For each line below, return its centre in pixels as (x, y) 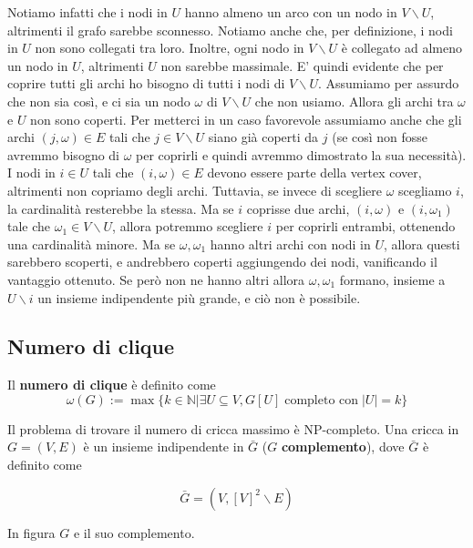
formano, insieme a (392, 279)
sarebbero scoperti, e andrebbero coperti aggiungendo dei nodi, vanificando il (222, 262)
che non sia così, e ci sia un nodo (99, 101)
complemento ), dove (343, 447)
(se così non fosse (380, 137)
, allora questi (422, 244)
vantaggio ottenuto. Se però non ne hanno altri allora (156, 279)
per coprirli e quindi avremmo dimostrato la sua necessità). (301, 154)
